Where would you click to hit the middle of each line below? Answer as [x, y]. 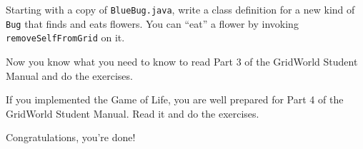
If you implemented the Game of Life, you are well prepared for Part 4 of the [175, 99]
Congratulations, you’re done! [71, 137]
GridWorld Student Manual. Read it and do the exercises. [133, 113]
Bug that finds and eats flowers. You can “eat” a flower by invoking [152, 23]
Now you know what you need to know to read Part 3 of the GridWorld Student [182, 61]
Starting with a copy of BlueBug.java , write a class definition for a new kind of [180, 9]
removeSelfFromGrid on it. [65, 37]
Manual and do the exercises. [69, 75]
